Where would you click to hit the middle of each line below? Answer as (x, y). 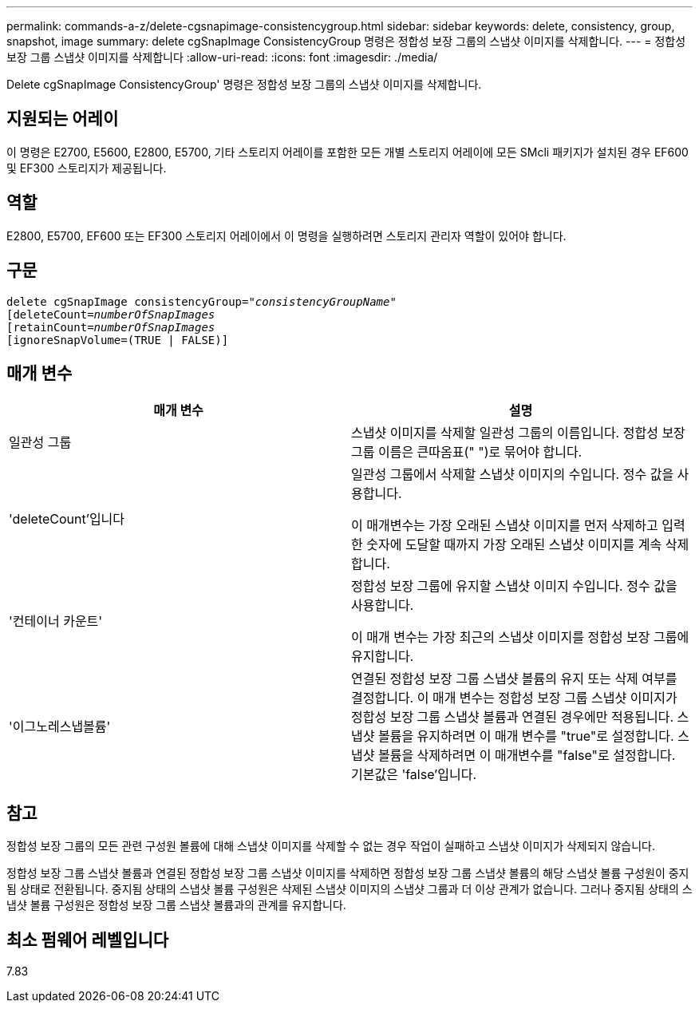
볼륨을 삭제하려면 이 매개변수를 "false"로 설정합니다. (527, 756)
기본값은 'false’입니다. (414, 775)
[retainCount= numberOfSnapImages (111, 327)
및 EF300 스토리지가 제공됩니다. (87, 168)
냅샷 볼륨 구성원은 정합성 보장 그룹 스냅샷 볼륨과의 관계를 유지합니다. (176, 905)
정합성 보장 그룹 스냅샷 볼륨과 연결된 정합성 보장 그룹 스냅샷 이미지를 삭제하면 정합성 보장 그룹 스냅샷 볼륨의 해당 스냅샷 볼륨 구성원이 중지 (348, 873)
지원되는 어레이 (63, 119)
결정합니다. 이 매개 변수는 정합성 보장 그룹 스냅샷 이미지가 (514, 698)
